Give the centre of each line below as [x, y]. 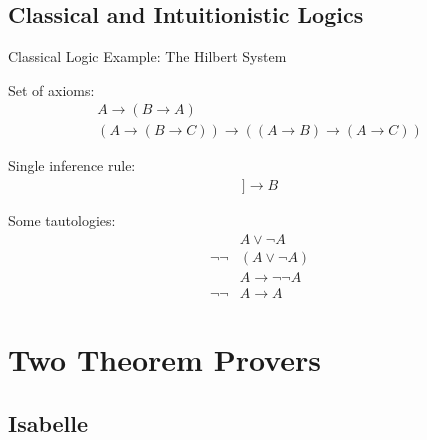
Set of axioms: [51, 89]
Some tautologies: [62, 220]
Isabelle [48, 422]
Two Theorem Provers [164, 358]
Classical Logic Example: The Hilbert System [147, 56]
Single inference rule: [72, 165]
